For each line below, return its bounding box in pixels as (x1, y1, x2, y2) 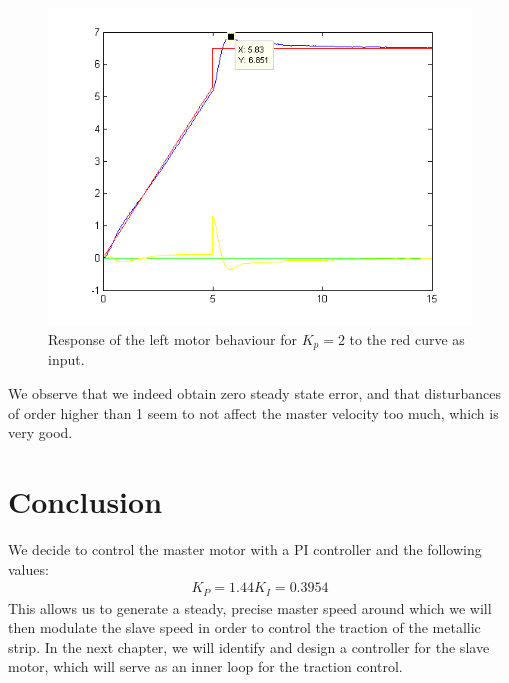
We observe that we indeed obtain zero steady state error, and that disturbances (8, 383, 501, 404)
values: (8, 558, 49, 579)
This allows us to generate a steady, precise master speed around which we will (8, 597, 492, 618)
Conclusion (8, 481, 163, 522)
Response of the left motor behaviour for (48, 329, 297, 350)
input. (48, 349, 85, 370)
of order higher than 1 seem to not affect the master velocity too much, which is (8, 402, 499, 423)
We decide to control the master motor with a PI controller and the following (8, 538, 482, 559)
